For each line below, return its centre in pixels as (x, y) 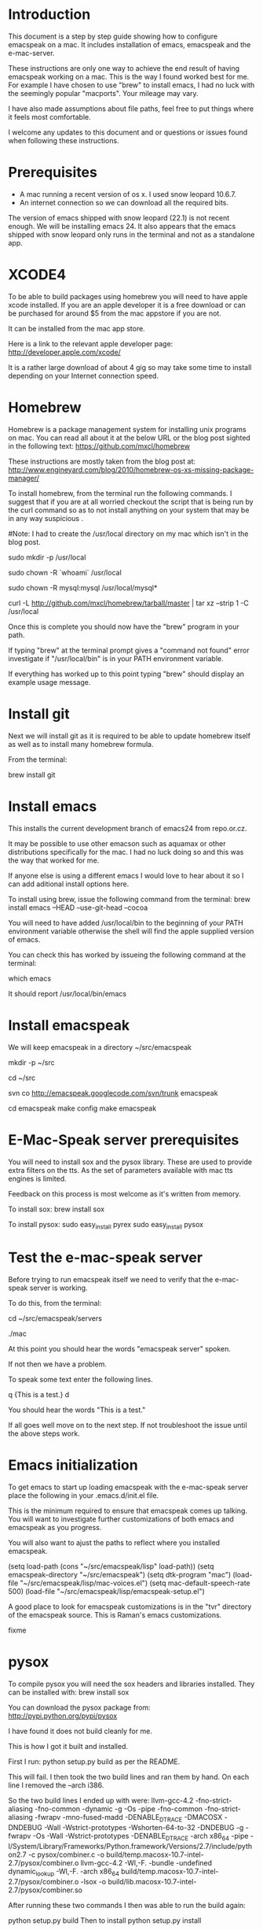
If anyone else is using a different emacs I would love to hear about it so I (126, 875)
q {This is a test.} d (39, 1395)
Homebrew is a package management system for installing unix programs (127, 429)
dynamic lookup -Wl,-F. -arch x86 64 (64, 1872)
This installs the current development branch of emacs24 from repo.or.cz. (128, 828)
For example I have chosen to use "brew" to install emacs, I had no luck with (131, 85)
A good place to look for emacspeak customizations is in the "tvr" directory (130, 1606)
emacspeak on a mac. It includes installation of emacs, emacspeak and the (130, 44)
